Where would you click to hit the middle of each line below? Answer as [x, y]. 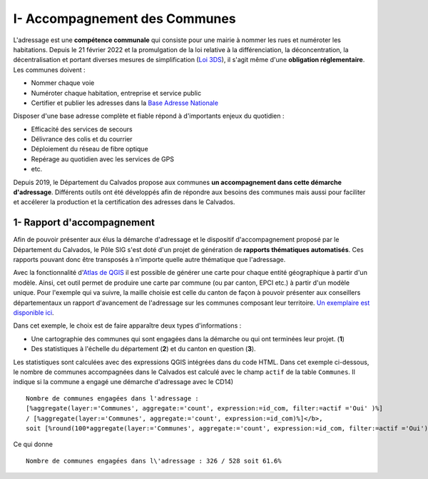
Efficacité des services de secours [82, 129]
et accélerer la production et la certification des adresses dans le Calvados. [124, 202]
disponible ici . [34, 313]
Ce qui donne [33, 444]
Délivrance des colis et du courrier [82, 139]
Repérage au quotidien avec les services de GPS [103, 159]
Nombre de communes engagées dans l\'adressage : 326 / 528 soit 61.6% [154, 461]
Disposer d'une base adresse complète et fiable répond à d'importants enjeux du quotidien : [149, 116]
